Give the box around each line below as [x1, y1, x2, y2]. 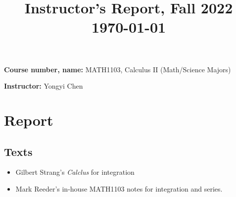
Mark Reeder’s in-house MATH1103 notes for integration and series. [15, 183, 223, 194]
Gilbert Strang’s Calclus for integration [15, 167, 135, 177]
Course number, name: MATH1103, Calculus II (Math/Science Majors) [4, 64, 231, 74]
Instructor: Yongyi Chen [4, 81, 83, 91]
